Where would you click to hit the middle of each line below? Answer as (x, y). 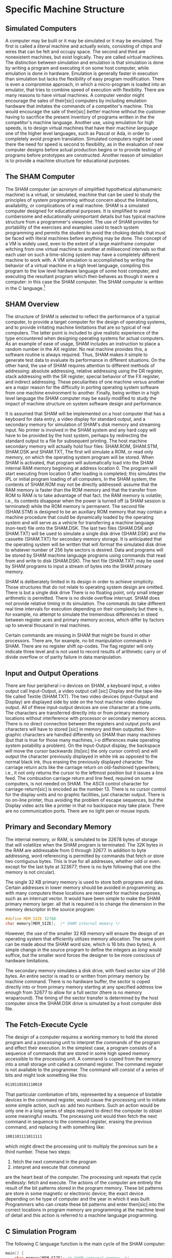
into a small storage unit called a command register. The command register (84, 1064)
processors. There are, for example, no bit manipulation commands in (79, 641)
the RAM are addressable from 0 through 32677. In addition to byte (76, 850)
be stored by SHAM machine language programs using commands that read (85, 556)
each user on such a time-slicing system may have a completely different (82, 254)
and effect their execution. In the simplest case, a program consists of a (81, 1048)
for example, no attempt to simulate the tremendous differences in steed (81, 615)
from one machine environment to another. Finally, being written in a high (82, 393)
